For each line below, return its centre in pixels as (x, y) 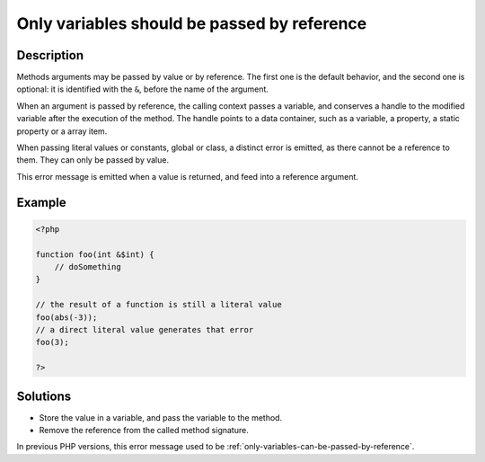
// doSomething (88, 267)
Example (41, 202)
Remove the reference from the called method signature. (144, 430)
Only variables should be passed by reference (192, 23)
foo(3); (52, 342)
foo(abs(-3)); (66, 317)
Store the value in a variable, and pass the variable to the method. (161, 417)
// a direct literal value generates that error (145, 329)
